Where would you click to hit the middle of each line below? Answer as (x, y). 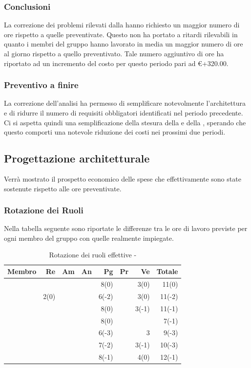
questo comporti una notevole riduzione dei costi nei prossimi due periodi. (115, 132)
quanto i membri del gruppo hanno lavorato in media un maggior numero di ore (124, 44)
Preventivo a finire (41, 85)
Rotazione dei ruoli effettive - (93, 254)
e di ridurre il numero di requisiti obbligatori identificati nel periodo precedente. (124, 113)
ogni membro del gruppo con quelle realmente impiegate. (89, 238)
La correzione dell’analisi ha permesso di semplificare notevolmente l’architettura (125, 103)
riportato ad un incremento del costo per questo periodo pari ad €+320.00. (116, 63)
